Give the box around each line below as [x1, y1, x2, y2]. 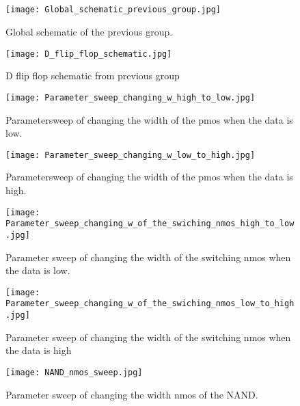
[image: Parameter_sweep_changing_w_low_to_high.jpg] [5, 150, 256, 160]
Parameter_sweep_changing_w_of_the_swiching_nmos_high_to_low [5, 219, 295, 229]
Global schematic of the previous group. [5, 25, 173, 39]
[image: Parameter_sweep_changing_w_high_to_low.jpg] [5, 92, 256, 103]
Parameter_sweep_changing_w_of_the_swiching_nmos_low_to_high [5, 299, 295, 309]
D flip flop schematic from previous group [5, 68, 180, 83]
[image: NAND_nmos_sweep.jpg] [5, 367, 143, 377]
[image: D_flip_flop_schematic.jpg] [5, 49, 172, 59]
